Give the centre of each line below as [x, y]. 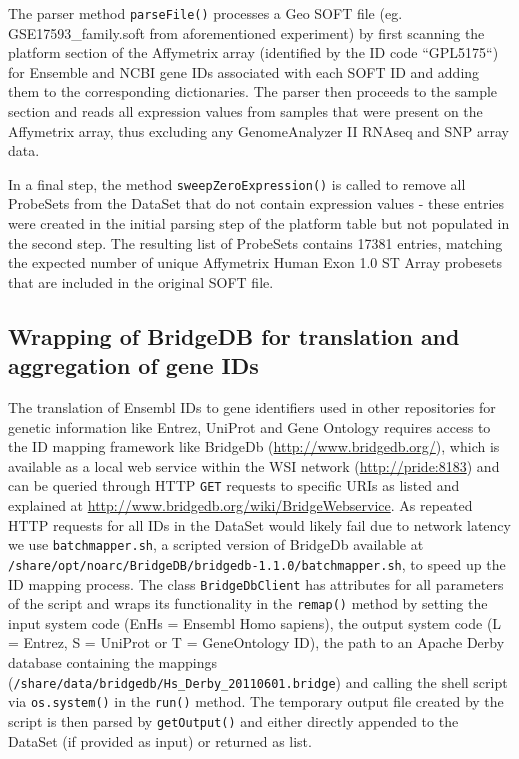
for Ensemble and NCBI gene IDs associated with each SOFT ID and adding [244, 71]
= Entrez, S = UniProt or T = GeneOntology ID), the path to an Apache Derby [256, 642]
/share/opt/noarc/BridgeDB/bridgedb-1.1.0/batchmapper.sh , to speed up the [257, 563]
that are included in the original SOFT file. [141, 281]
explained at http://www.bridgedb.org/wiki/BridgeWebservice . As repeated [240, 505]
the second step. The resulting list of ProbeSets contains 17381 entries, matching [255, 242]
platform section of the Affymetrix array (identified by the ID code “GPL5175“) [253, 52]
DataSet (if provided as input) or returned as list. [160, 740]
